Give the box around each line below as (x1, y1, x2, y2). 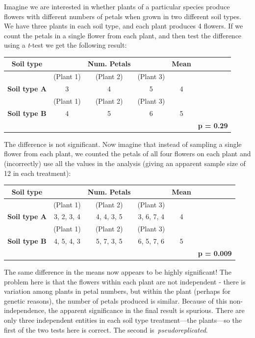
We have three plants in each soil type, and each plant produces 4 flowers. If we (4, 21, 243, 31)
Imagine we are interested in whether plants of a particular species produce (4, 1, 230, 11)
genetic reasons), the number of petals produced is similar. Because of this (4, 295, 228, 306)
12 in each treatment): (4, 168, 71, 178)
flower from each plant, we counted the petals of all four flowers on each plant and (4, 148, 251, 159)
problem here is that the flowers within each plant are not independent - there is (4, 276, 246, 286)
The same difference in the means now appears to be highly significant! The (4, 266, 231, 277)
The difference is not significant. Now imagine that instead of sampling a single (4, 139, 242, 149)
